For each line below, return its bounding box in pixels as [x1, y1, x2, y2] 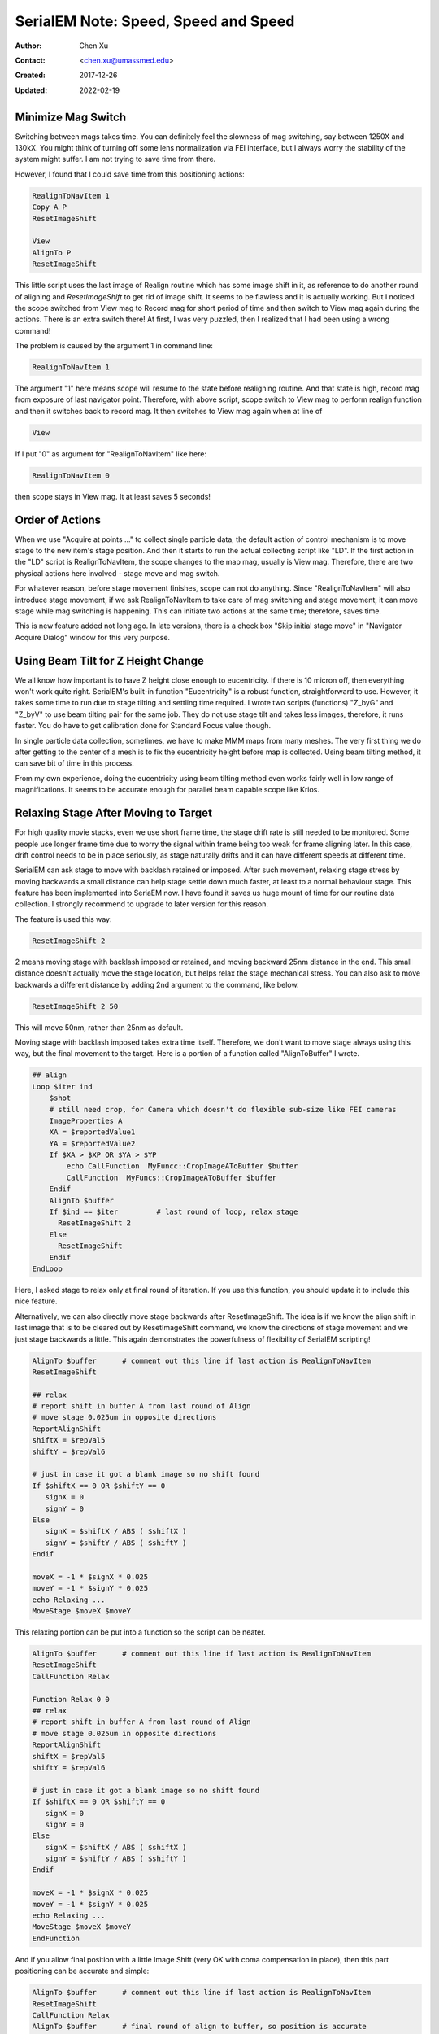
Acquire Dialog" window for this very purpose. [15, 632, 171, 642]
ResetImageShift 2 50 [32, 1002, 119, 1010]
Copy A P [32, 203, 67, 212]
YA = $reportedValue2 [49, 1139, 136, 1148]
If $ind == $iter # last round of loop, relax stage [49, 1207, 298, 1216]
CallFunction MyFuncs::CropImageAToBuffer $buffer [66, 1172, 277, 1182]
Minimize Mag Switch [15, 110, 127, 124]
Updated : [15, 85, 48, 95]
